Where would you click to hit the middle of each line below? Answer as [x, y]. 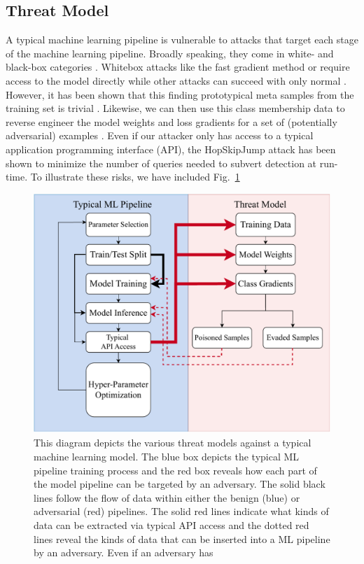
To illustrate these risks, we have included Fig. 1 [135, 177]
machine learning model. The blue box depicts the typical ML [167, 456]
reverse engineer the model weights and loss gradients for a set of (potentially [171, 121]
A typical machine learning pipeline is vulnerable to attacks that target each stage [182, 40]
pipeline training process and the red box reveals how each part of [175, 470]
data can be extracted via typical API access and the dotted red [171, 524]
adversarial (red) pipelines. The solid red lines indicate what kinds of [181, 511]
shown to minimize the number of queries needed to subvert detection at [161, 163]
